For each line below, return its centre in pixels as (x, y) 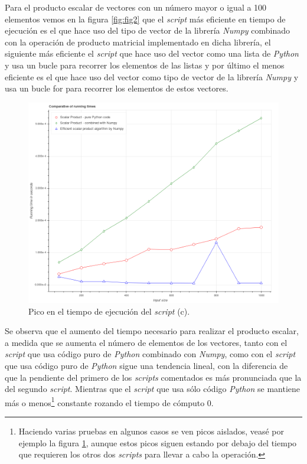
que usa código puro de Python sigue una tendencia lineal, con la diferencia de (146, 365)
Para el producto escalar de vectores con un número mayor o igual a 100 (136, 7)
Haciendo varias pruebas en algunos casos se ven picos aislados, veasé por (151, 431)
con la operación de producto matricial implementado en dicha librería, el (138, 42)
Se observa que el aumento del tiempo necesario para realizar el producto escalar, (152, 331)
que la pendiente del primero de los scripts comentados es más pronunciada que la (153, 377)
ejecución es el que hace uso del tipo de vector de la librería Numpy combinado (148, 30)
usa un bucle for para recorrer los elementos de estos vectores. (117, 88)
